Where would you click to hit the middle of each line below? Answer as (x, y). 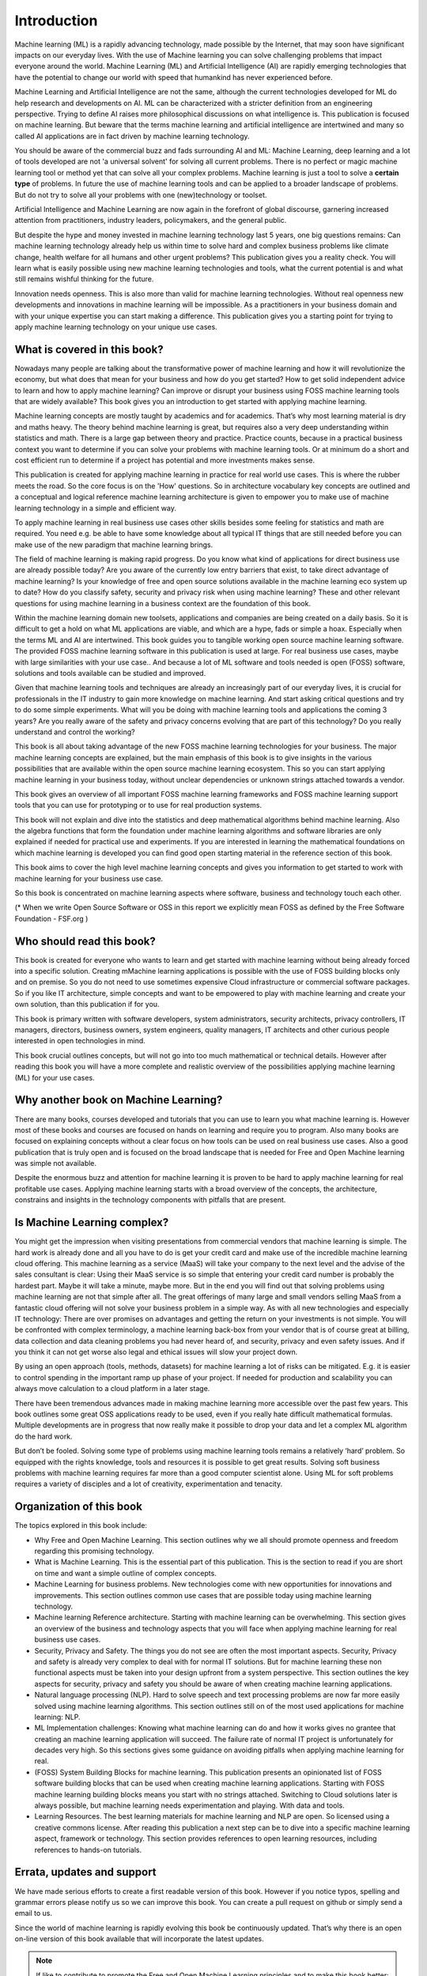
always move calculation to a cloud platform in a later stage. (112, 1389)
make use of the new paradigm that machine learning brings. (114, 545)
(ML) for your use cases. (55, 1077)
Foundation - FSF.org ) (51, 918)
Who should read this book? (85, 941)
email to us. (34, 1914)
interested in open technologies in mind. (80, 1041)
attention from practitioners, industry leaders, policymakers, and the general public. (151, 221)
